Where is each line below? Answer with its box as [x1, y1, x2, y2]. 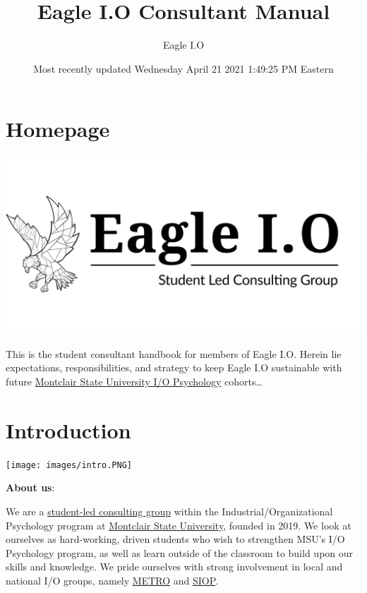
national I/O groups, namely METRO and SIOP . [6, 573, 219, 587]
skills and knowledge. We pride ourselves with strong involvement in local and [6, 559, 343, 574]
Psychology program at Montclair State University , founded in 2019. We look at [6, 517, 351, 532]
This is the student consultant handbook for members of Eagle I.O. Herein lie [6, 346, 342, 361]
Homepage [6, 114, 110, 143]
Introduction [6, 415, 131, 444]
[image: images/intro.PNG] [6, 460, 132, 470]
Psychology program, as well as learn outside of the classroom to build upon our [6, 545, 354, 560]
